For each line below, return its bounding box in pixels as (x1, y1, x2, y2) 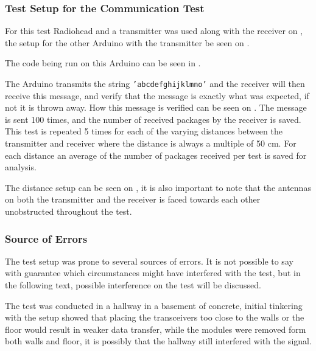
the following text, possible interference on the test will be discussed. (5, 279, 261, 291)
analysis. (5, 161, 37, 173)
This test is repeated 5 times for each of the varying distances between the (5, 125, 283, 137)
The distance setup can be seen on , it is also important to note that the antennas (5, 181, 311, 193)
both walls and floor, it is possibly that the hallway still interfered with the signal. (5, 335, 312, 347)
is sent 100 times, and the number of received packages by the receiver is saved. (5, 113, 301, 125)
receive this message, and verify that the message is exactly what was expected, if (5, 89, 309, 102)
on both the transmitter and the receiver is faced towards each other (5, 193, 261, 206)
